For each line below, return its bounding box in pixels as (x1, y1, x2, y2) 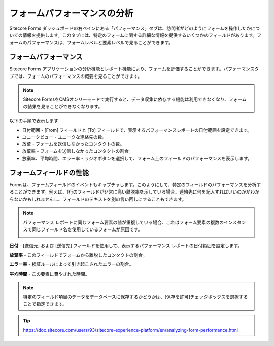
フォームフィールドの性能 (9, 168, 89, 177)
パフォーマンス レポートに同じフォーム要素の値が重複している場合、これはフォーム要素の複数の (23, 219, 224, 225)
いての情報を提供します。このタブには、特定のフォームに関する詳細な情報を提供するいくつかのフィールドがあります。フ (9, 32, 262, 38)
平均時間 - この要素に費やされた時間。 (9, 271, 90, 277)
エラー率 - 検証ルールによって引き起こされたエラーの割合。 (9, 261, 134, 267)
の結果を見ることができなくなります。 (23, 103, 103, 109)
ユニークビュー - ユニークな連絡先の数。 (22, 134, 107, 140)
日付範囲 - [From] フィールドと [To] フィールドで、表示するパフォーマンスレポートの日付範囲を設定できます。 (22, 127, 252, 133)
